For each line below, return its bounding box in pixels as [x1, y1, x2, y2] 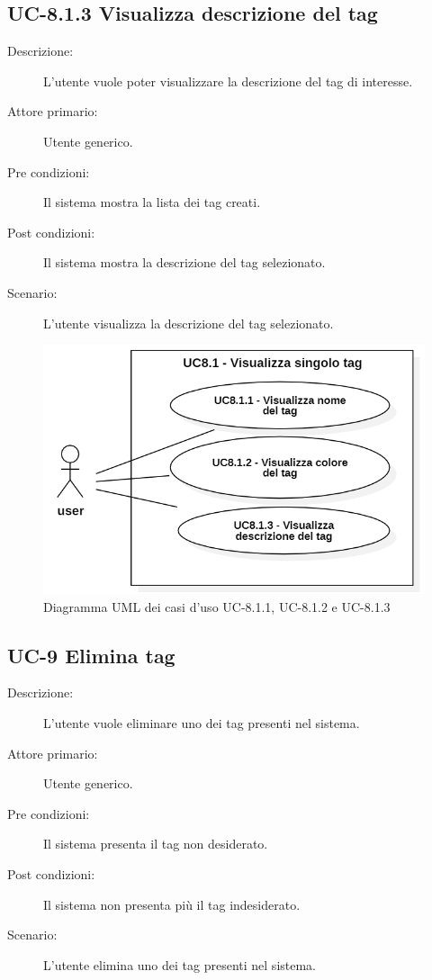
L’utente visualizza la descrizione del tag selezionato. [43, 313, 334, 332]
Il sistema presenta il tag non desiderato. [43, 834, 268, 853]
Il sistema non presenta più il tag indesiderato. [43, 895, 301, 913]
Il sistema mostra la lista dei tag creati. [43, 193, 261, 211]
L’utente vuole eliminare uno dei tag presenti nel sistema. [43, 714, 360, 733]
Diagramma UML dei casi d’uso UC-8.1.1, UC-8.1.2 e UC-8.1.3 [43, 597, 391, 616]
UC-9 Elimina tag [7, 641, 175, 669]
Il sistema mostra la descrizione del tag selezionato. [43, 253, 326, 272]
